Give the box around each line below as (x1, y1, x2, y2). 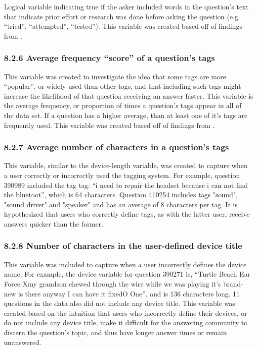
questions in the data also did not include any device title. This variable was (4, 298, 235, 308)
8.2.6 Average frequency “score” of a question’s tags (4, 52, 215, 64)
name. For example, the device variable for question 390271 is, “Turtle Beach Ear (4, 269, 251, 279)
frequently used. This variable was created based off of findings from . (4, 119, 215, 130)
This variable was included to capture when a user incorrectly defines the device (4, 259, 247, 269)
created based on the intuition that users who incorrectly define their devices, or (4, 307, 247, 318)
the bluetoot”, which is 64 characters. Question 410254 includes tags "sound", (4, 189, 238, 200)
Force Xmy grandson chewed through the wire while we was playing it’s (4, 278, 221, 289)
